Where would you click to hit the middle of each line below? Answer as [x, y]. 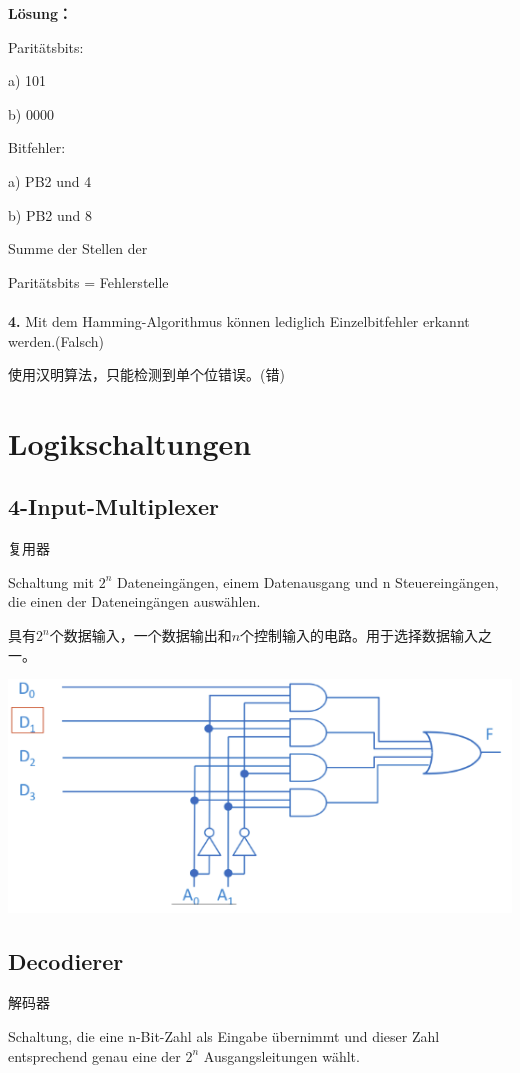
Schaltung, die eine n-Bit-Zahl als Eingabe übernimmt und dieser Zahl [224, 1035]
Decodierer [66, 960]
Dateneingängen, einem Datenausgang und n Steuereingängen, [307, 581]
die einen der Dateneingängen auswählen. [134, 601]
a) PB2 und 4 [50, 180]
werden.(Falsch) [56, 340]
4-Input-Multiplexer [114, 506]
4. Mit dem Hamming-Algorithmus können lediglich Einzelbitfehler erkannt [239, 320]
